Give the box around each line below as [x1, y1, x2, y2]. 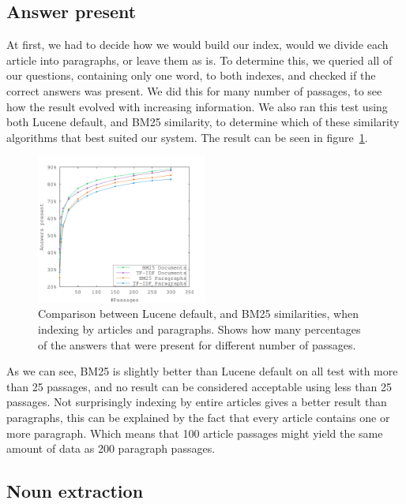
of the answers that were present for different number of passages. [38, 336, 356, 353]
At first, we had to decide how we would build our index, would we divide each [6, 36, 389, 53]
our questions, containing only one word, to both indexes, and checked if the [6, 67, 376, 84]
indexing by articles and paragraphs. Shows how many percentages [38, 321, 361, 338]
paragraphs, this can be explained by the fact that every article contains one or [6, 409, 390, 426]
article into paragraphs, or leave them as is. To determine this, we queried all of [6, 51, 393, 68]
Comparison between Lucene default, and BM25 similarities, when [38, 305, 359, 322]
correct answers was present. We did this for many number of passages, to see [6, 82, 382, 99]
